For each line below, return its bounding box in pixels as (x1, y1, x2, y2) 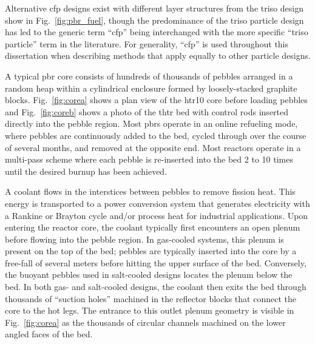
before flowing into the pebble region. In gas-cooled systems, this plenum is (5, 232, 284, 245)
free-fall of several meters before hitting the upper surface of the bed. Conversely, (5, 256, 307, 269)
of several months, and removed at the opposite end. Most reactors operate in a (5, 141, 301, 153)
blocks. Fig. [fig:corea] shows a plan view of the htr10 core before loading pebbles (5, 93, 308, 106)
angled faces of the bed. (5, 328, 93, 340)
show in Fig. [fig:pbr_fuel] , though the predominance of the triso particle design (5, 13, 304, 26)
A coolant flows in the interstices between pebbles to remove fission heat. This (5, 185, 296, 198)
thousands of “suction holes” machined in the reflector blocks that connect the (5, 292, 296, 305)
